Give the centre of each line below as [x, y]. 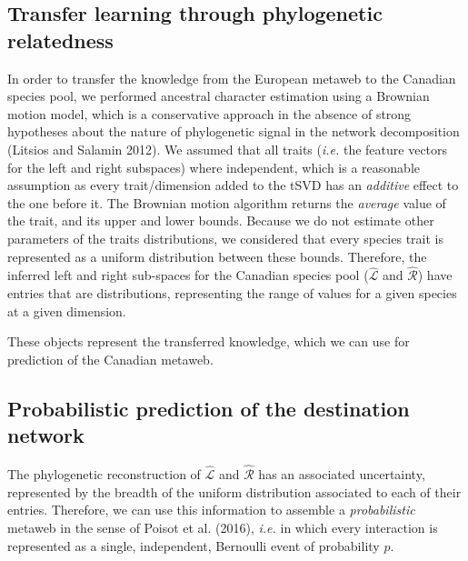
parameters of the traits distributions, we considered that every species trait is [225, 238]
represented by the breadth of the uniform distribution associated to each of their [234, 491]
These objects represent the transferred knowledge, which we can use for [209, 341]
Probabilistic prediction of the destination [209, 408]
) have [435, 275]
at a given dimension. [67, 311]
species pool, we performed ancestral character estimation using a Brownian [219, 96]
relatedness [60, 40]
